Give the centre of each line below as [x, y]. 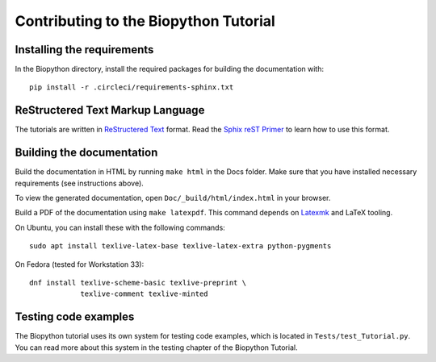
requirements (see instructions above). [80, 183]
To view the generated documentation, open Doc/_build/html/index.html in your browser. [173, 198]
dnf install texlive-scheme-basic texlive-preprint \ [138, 283]
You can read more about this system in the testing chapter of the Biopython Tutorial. [156, 347]
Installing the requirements [84, 50]
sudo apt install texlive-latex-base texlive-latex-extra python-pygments [180, 246]
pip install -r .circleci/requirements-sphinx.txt [132, 87]
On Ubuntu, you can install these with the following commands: [120, 227]
